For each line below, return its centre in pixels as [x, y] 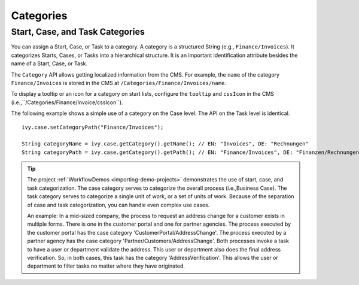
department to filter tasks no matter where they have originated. [106, 266]
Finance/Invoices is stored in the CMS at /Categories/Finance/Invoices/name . [119, 83]
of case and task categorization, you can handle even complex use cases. [118, 205]
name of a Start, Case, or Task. [49, 63]
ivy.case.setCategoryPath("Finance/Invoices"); [93, 127]
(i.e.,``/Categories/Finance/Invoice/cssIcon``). [67, 102]
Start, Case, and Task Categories [78, 32]
